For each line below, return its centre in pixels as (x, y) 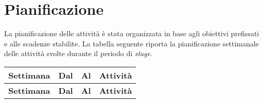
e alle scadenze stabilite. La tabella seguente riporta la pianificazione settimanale (131, 43)
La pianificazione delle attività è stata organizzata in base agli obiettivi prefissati (132, 33)
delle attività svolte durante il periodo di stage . (78, 53)
